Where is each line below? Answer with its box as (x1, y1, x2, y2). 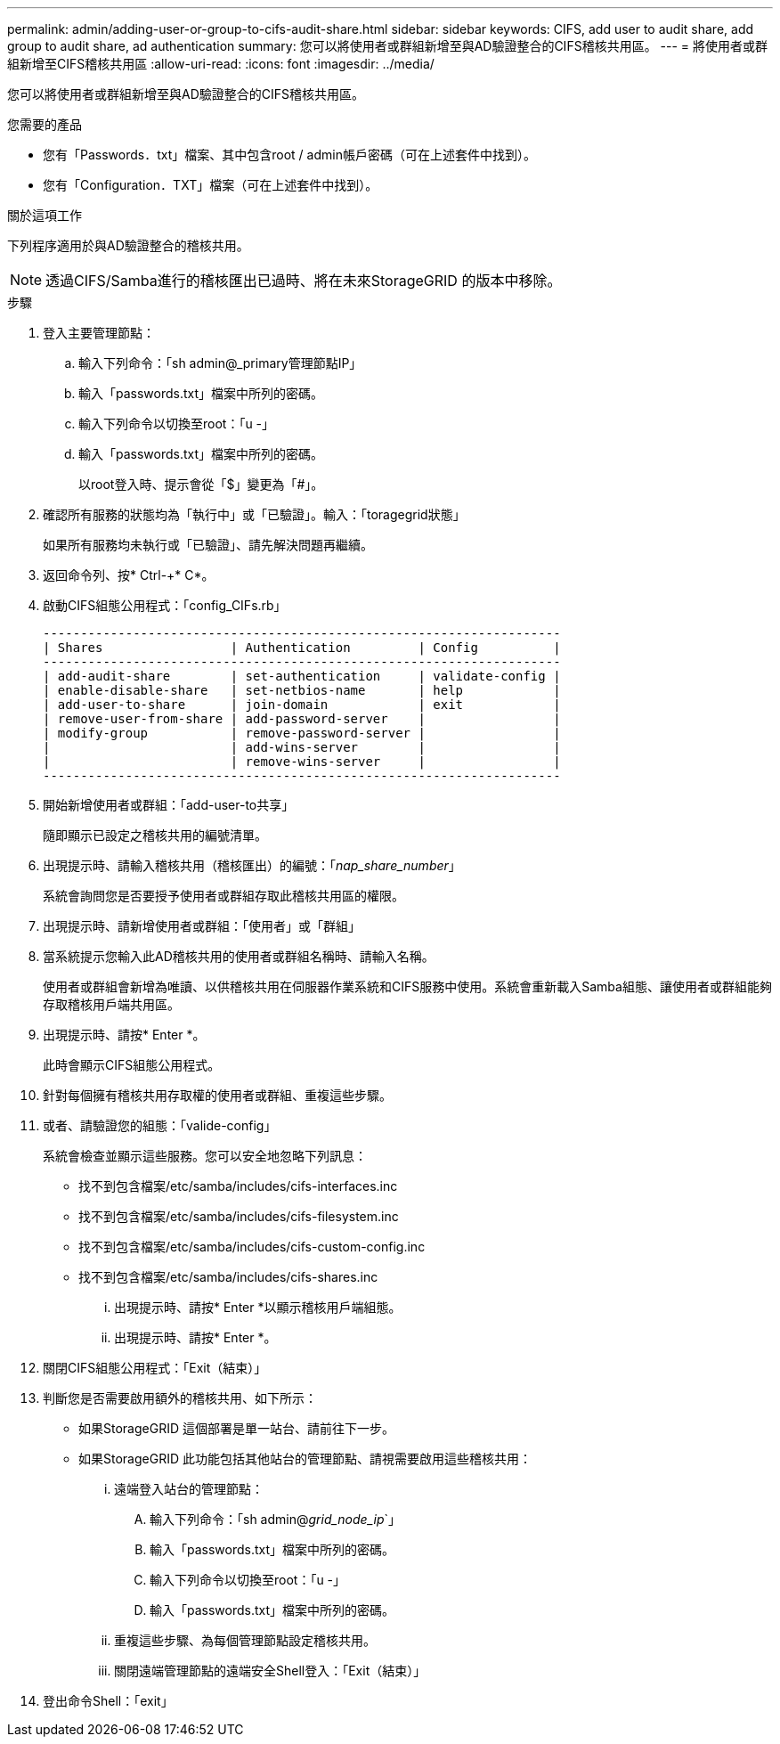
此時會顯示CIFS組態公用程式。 (43, 1057, 221, 1072)
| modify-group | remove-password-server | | (43, 726, 561, 740)
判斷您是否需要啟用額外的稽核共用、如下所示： (43, 1390, 317, 1406)
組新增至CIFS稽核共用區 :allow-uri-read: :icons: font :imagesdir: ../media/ (7, 56, 435, 71)
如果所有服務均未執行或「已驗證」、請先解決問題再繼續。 (43, 537, 373, 552)
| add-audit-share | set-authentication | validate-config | (43, 669, 561, 683)
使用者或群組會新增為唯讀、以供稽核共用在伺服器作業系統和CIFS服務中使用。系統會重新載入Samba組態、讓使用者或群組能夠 (43, 979, 772, 994)
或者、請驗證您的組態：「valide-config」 (43, 1118, 277, 1133)
